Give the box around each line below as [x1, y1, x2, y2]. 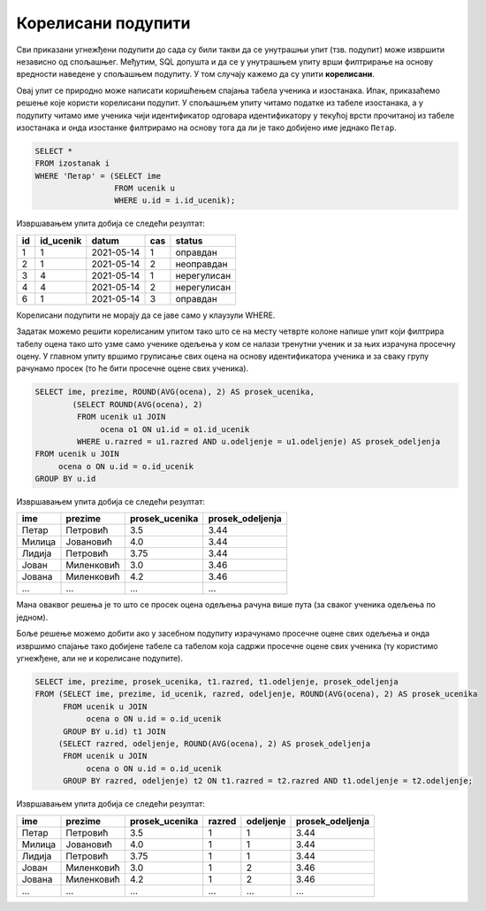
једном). [16, 612, 49, 622]
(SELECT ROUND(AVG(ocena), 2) [72, 399, 203, 409]
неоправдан [175, 258, 228, 270]
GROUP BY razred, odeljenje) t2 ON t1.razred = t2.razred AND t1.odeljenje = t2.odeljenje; [63, 776, 473, 786]
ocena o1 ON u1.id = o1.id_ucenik [100, 424, 250, 434]
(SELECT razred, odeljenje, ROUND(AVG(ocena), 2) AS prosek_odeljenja [57, 738, 371, 748]
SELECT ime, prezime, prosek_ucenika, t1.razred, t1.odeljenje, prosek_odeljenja [34, 677, 399, 687]
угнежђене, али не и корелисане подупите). [16, 653, 183, 664]
